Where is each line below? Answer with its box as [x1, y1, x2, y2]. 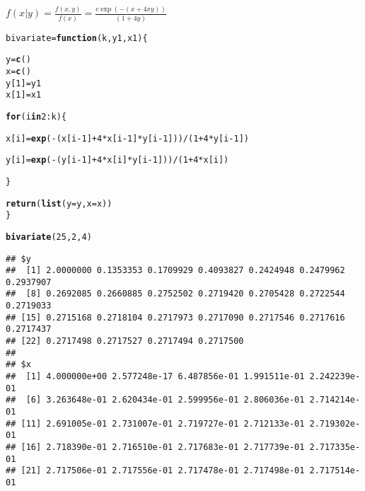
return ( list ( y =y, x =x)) [6, 198, 112, 209]
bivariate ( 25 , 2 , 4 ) [6, 231, 92, 242]
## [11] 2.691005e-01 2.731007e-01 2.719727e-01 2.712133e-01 [6, 418, 305, 429]
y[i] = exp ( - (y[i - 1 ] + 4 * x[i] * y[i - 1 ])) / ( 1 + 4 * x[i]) [6, 155, 229, 166]
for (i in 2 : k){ [6, 111, 66, 122]
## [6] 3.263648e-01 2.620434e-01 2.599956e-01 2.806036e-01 [6, 395, 305, 405]
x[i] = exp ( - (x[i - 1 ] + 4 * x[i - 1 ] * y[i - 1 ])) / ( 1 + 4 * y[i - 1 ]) [6, 133, 249, 144]
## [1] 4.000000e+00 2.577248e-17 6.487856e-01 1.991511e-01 [6, 371, 305, 382]
